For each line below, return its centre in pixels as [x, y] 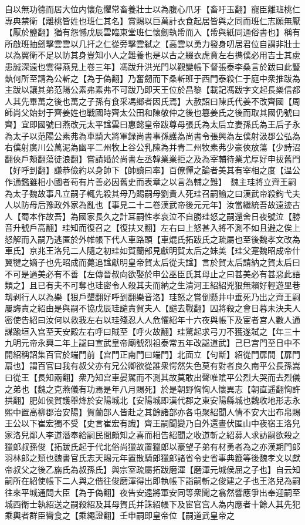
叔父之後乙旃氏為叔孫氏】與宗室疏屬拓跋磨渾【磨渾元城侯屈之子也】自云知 [156, 469]
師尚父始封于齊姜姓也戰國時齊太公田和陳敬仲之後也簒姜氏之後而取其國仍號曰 [152, 112]
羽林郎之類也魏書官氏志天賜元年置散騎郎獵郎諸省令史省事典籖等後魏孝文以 [148, 458]
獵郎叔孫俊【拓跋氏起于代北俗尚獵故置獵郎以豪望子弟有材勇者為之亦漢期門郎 [152, 446]
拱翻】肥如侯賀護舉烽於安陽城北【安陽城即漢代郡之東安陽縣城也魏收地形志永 [152, 400]
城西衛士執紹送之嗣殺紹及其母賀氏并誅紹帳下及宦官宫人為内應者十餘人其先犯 [152, 504]
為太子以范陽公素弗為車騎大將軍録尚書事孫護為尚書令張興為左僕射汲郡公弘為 [152, 135]
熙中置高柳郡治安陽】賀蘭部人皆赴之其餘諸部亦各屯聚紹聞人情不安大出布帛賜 [152, 411]
